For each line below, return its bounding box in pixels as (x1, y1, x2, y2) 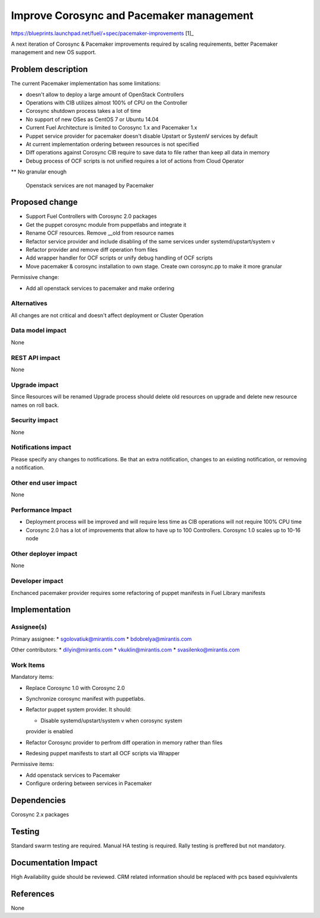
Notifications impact (11, 443, 71, 451)
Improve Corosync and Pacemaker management (11, 9, 254, 22)
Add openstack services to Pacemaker (25, 771, 121, 778)
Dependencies (11, 795, 66, 805)
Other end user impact (11, 479, 77, 487)
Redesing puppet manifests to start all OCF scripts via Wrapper (25, 749, 180, 756)
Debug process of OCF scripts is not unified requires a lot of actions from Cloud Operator (25, 157, 244, 164)
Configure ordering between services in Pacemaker (25, 780, 152, 787)
